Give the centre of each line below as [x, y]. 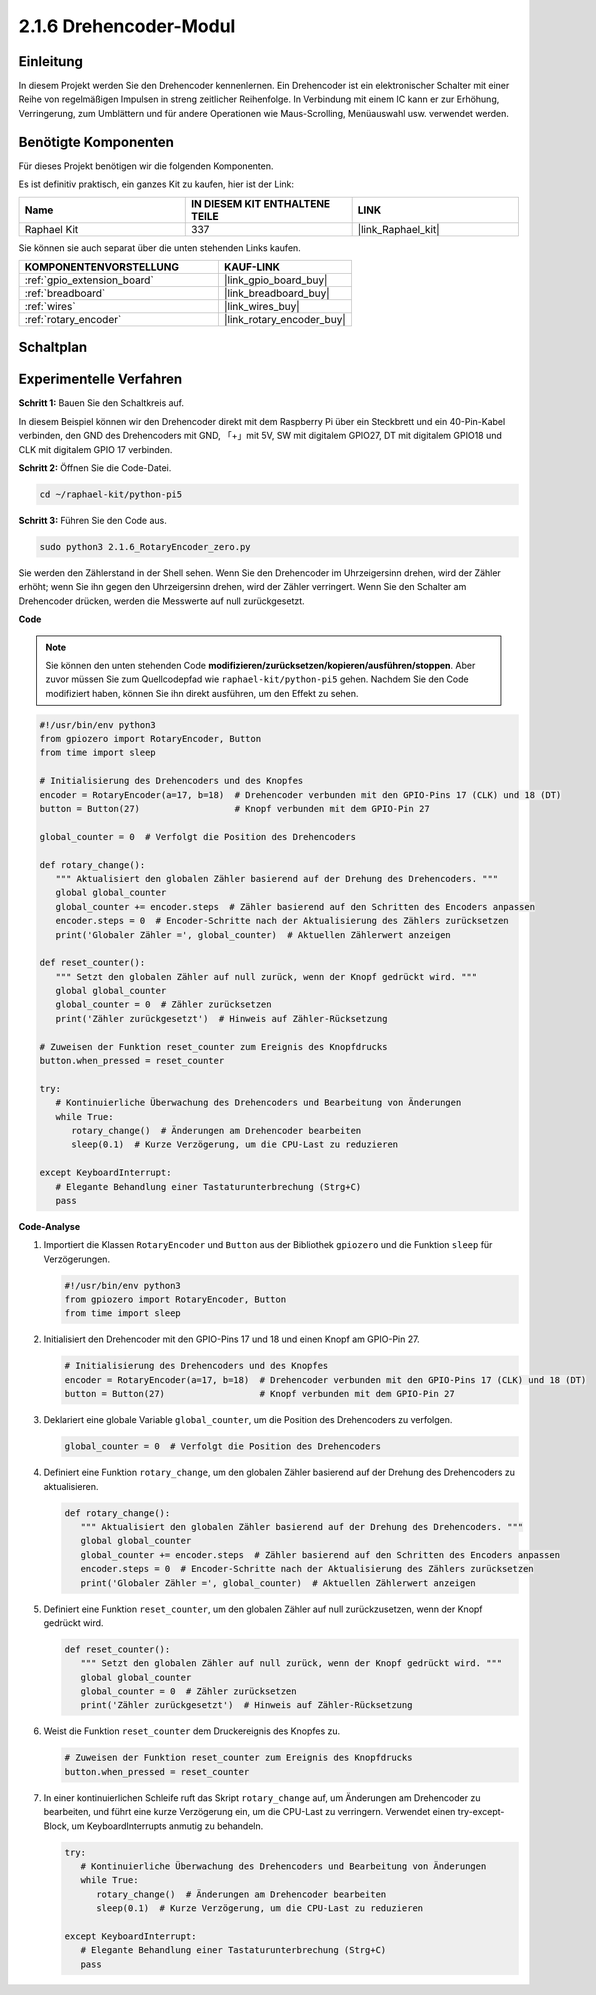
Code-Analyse [49, 1226]
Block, [56, 1826]
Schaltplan [53, 347]
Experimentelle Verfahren [100, 379]
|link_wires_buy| [261, 306]
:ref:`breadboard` [65, 293]
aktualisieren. [71, 1486]
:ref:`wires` [50, 306]
